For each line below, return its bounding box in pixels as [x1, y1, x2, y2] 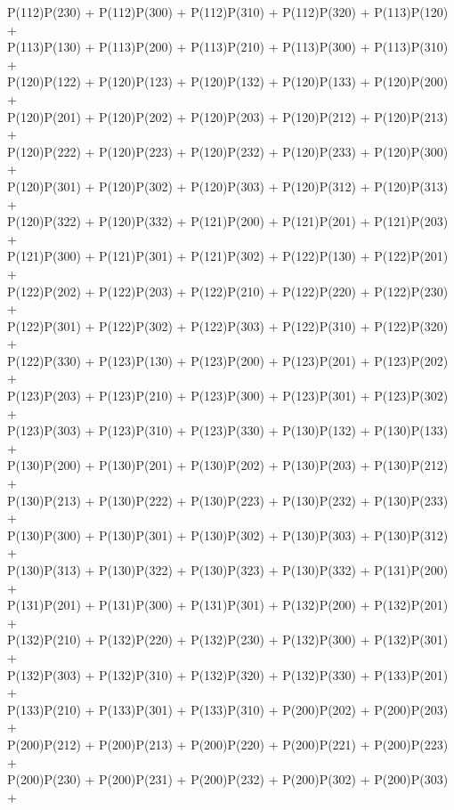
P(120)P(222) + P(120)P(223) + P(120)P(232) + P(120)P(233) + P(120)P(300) [7, 142, 449, 160]
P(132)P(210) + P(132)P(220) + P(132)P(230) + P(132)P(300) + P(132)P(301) [7, 630, 449, 649]
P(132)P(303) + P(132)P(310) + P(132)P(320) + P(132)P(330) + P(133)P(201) [7, 665, 449, 684]
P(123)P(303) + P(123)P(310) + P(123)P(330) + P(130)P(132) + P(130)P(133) [7, 421, 449, 440]
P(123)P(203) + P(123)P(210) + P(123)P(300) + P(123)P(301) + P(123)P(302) [7, 386, 449, 405]
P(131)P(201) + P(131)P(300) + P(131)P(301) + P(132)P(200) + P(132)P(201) [7, 595, 449, 614]
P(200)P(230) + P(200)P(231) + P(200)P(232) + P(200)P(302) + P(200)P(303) [7, 770, 449, 789]
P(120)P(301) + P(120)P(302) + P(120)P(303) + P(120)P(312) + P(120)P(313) [7, 176, 449, 195]
